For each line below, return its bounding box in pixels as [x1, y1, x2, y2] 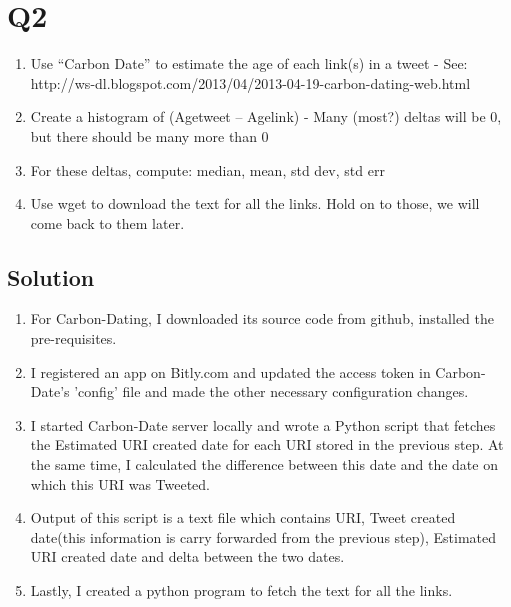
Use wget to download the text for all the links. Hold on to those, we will [30, 193, 480, 214]
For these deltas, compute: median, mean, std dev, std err [30, 159, 385, 180]
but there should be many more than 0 [30, 125, 269, 146]
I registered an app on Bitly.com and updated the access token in [30, 361, 431, 382]
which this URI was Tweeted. [30, 473, 210, 494]
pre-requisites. [30, 328, 117, 349]
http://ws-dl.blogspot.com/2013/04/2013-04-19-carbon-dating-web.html [30, 72, 471, 93]
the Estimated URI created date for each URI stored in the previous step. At [30, 434, 504, 455]
